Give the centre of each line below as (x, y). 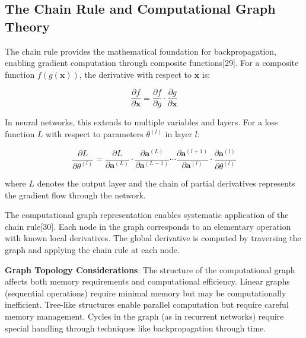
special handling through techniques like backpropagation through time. (136, 328)
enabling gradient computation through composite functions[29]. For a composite (152, 63)
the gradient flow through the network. (75, 195)
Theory (28, 26)
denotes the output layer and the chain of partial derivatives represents (166, 183)
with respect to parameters (95, 134)
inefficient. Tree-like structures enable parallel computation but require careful (147, 304)
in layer (179, 134)
